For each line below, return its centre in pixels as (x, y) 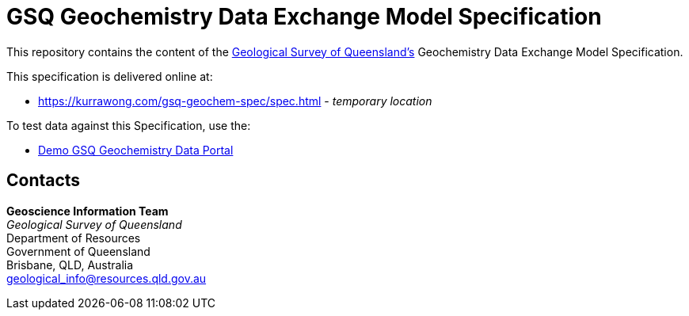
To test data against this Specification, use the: (129, 125)
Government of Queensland (78, 251)
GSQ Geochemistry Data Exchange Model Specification (304, 17)
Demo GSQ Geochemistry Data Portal (136, 150)
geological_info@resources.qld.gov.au (107, 278)
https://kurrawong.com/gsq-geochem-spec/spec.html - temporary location (235, 101)
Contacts (44, 181)
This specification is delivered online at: (110, 76)
